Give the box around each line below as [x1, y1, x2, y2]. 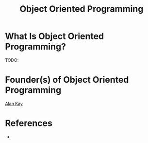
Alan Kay [5, 101, 23, 107]
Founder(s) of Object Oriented [5, 74, 129, 86]
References [5, 118, 52, 129]
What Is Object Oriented [5, 31, 104, 42]
